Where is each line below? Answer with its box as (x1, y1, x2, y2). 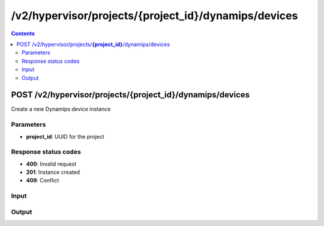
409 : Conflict (26, 177, 59, 184)
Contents (11, 30, 35, 37)
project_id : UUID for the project (26, 133, 104, 140)
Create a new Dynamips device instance (11, 105, 111, 113)
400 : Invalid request (26, 160, 77, 167)
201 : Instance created (26, 169, 80, 176)
